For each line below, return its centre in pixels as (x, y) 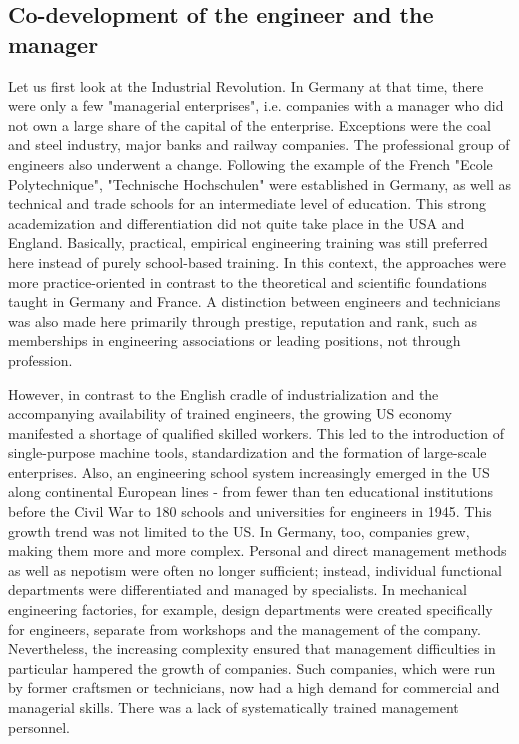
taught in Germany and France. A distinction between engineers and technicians (254, 301)
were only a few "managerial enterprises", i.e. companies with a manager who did (256, 105)
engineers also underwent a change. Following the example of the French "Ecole (250, 163)
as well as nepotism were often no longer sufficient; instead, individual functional (255, 569)
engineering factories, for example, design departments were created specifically (250, 609)
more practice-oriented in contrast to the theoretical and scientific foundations (247, 281)
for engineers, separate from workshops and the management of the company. (244, 628)
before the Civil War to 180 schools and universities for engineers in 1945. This (250, 511)
